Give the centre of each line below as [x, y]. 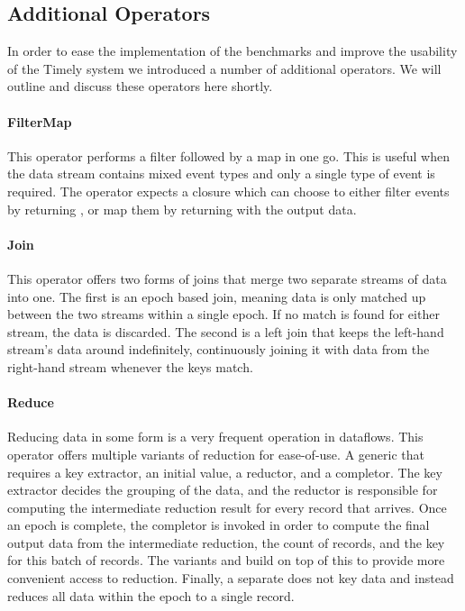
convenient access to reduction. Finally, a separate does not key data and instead [231, 578]
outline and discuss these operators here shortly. [140, 86]
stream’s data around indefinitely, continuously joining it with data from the [219, 349]
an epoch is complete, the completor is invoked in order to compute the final [219, 525]
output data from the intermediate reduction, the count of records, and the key [226, 542]
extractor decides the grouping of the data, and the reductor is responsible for [223, 490]
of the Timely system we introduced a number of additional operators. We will [224, 68]
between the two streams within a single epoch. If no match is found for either [223, 314]
